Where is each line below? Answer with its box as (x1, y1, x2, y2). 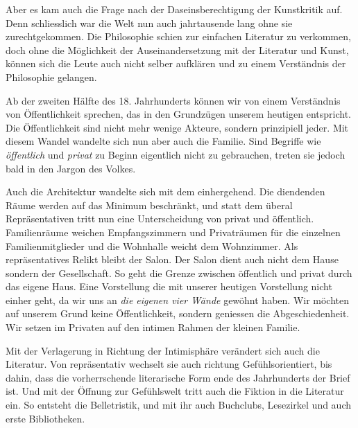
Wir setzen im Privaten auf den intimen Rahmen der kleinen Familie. (6, 320, 300, 335)
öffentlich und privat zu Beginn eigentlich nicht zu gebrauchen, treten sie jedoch (6, 147, 346, 161)
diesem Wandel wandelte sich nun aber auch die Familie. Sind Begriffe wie (6, 134, 321, 148)
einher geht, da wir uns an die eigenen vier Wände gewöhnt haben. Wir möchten (6, 292, 350, 307)
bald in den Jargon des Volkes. (6, 161, 136, 175)
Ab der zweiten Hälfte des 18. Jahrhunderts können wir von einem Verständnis (6, 93, 341, 107)
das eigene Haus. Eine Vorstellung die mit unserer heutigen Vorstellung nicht (6, 279, 332, 294)
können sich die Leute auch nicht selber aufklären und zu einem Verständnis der (6, 56, 346, 71)
